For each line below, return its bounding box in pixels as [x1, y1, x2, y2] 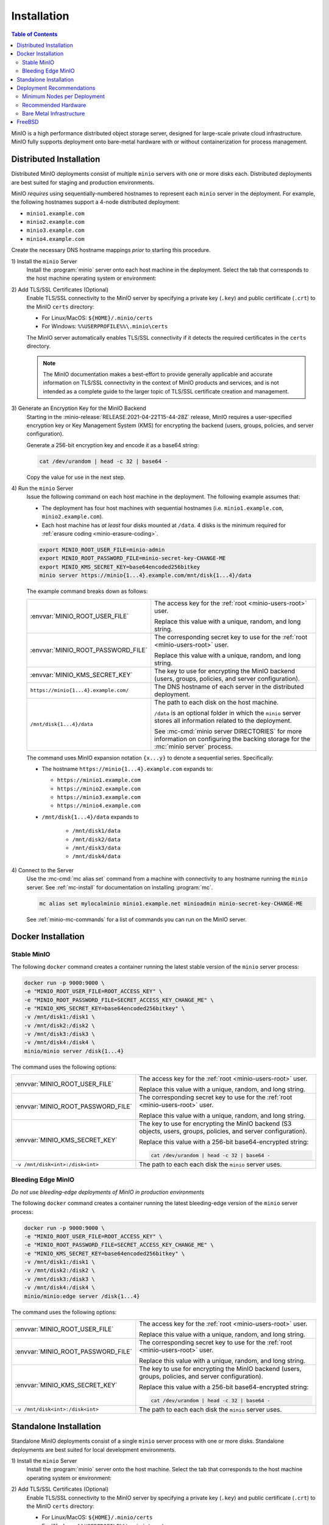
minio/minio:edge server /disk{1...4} [24, 1293, 140, 1299]
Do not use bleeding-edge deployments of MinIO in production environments [11, 1188, 204, 1196]
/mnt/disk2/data [72, 836, 121, 843]
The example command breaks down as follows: [26, 587, 148, 595]
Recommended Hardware [22, 101, 87, 109]
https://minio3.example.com [57, 794, 141, 801]
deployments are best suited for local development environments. [11, 1446, 176, 1453]
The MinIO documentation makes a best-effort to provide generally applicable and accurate [43, 370, 273, 378]
